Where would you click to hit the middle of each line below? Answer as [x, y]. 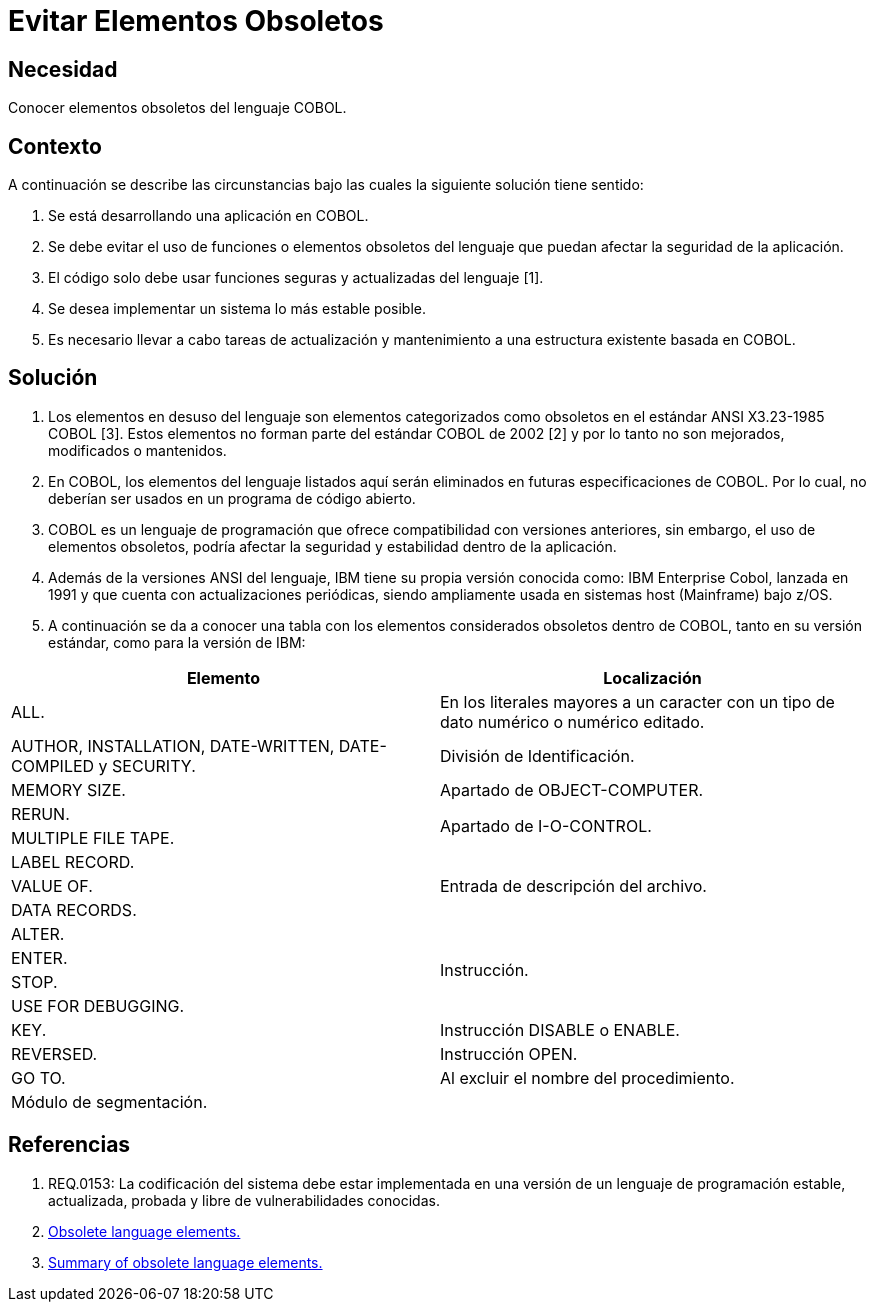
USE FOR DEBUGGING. [98, 1005]
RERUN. [40, 813]
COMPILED [53, 765]
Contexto [55, 146]
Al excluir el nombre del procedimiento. [587, 1077]
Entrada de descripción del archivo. [573, 885]
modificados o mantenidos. [137, 450]
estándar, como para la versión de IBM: [177, 642]
